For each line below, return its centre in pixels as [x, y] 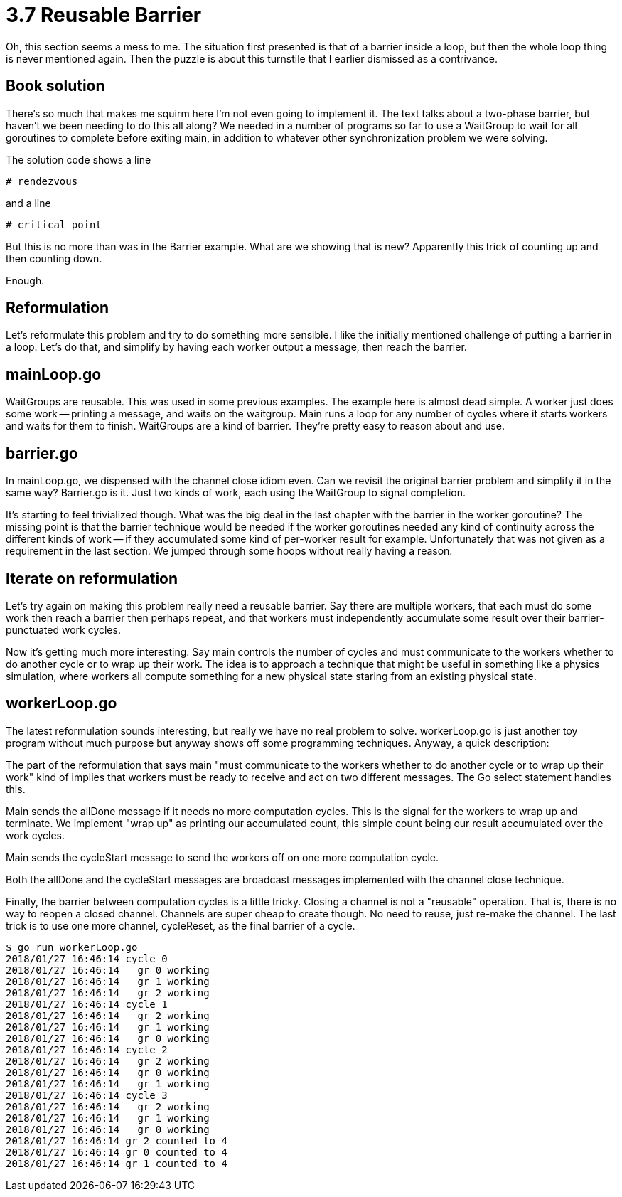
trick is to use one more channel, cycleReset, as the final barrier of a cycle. [181, 925]
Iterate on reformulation [92, 578]
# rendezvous [42, 181]
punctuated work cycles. [63, 629]
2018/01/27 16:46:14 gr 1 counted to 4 [117, 1163]
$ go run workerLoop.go [72, 947]
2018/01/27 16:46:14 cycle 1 [87, 1004]
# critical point [54, 224]
